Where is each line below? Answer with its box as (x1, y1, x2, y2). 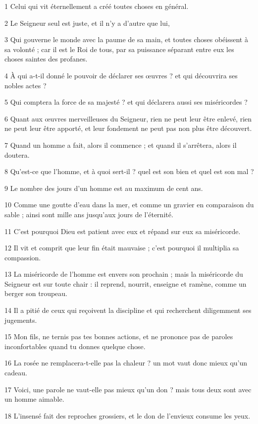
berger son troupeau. (4, 288, 67, 299)
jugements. (4, 314, 37, 325)
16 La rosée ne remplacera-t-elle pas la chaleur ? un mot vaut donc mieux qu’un (4, 358, 248, 368)
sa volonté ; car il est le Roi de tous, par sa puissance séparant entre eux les (4, 44, 234, 54)
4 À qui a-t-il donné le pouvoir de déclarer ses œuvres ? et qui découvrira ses (4, 70, 238, 80)
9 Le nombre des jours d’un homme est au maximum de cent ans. (4, 182, 203, 193)
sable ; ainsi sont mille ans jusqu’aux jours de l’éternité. (4, 209, 173, 219)
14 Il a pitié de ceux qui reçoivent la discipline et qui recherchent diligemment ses (4, 305, 252, 315)
